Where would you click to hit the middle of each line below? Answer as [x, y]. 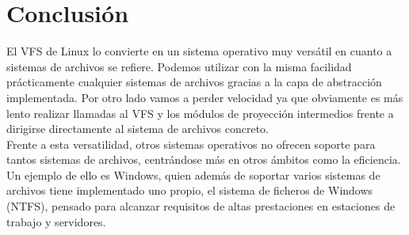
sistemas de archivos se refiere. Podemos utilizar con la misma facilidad [179, 66]
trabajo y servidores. [56, 221]
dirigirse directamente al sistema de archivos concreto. [138, 129]
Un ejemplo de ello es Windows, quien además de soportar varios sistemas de [193, 174]
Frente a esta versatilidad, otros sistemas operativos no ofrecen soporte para [191, 144]
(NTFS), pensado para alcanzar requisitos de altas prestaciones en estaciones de [201, 206]
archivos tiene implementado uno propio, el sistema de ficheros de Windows [190, 190]
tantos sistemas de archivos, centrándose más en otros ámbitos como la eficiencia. [204, 159]
